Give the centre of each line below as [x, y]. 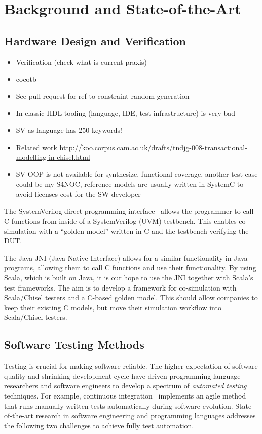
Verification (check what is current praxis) [81, 62]
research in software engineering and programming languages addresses [146, 415]
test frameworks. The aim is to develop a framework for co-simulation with [120, 287]
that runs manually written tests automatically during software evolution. [119, 405]
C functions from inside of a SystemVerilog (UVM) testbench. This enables [120, 221]
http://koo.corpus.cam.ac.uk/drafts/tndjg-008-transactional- [153, 147]
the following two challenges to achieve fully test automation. [99, 425]
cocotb [26, 79]
